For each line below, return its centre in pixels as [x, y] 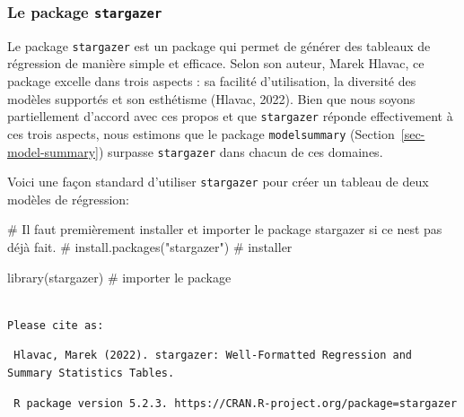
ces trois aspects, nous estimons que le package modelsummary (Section [201, 133]
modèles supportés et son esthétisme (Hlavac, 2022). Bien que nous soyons [211, 98]
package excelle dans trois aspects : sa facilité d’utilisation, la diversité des [212, 81]
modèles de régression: [69, 199]
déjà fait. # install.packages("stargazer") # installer [150, 247]
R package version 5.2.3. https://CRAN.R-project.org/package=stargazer [236, 403]
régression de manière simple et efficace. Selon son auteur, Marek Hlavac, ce [216, 63]
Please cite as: [56, 325]
